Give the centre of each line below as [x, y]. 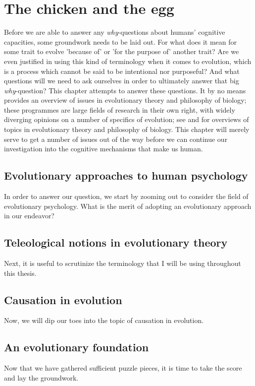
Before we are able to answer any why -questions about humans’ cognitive [115, 32]
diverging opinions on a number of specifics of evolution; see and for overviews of [127, 119]
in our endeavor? [29, 216]
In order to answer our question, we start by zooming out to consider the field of [126, 196]
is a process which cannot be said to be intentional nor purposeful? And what [122, 71]
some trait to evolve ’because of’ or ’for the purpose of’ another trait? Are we [122, 51]
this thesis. [20, 273]
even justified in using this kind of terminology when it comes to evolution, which [128, 61]
